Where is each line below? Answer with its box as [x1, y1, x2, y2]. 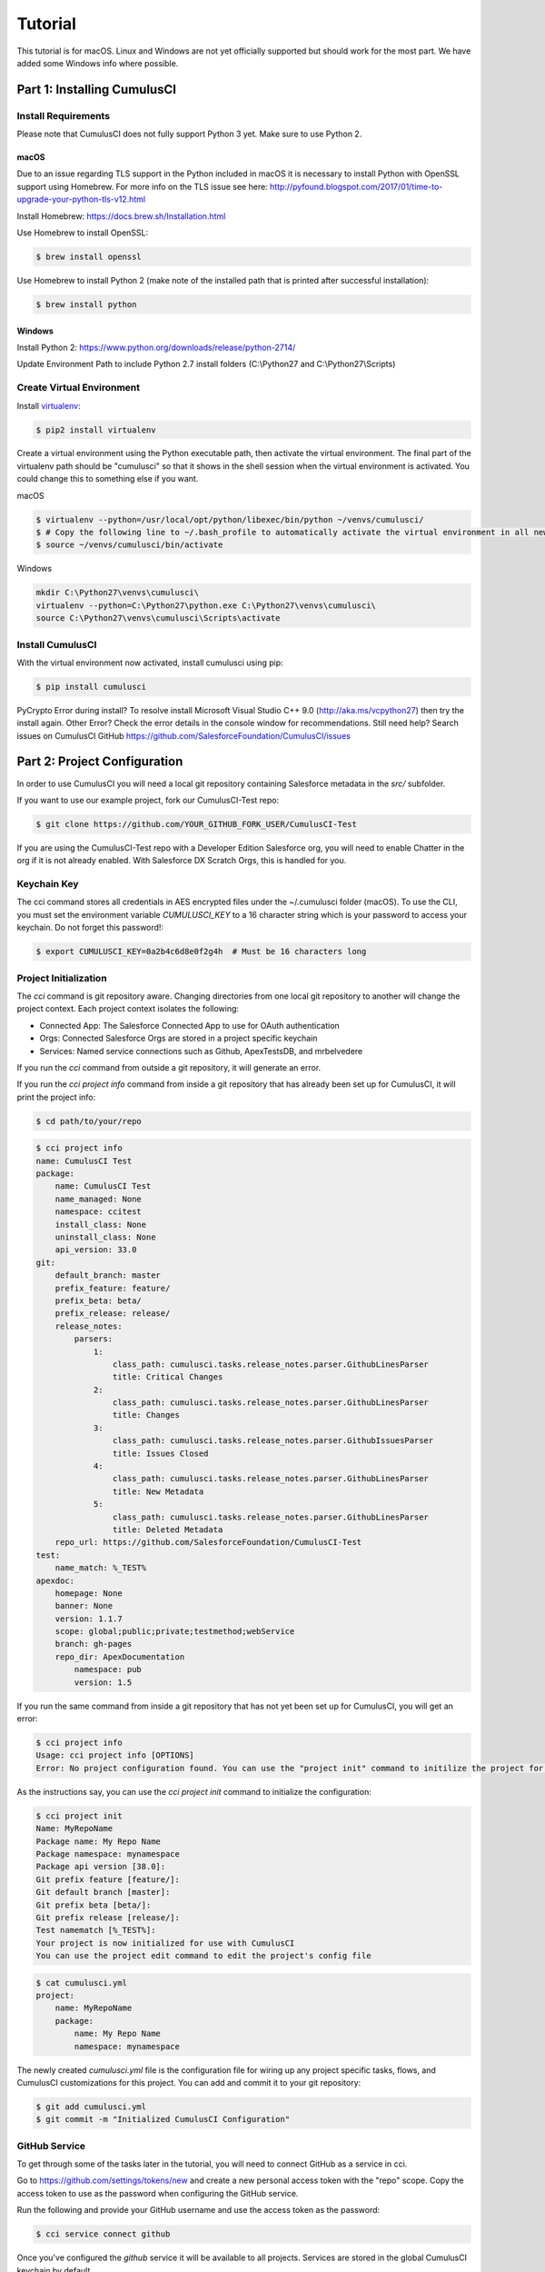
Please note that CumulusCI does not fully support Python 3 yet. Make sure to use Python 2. [16, 128, 362, 140]
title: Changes [112, 1410, 181, 1420]
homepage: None [54, 1588, 123, 1599]
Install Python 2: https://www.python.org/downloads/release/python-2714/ [16, 342, 296, 353]
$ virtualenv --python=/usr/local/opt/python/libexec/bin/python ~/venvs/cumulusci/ [35, 514, 424, 524]
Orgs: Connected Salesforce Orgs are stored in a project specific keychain [39, 1032, 318, 1044]
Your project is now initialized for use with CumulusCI [35, 1938, 295, 1948]
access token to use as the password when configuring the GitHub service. [16, 2187, 299, 2198]
